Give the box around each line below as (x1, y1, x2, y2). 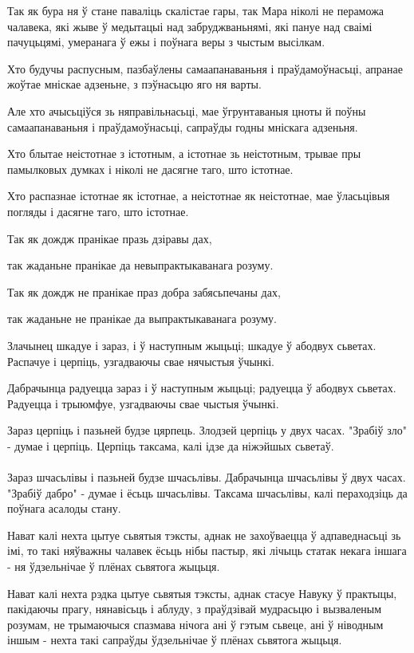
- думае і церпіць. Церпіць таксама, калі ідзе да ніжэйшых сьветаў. (7, 437, 334, 454)
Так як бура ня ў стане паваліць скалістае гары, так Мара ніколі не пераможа (7, 2, 384, 18)
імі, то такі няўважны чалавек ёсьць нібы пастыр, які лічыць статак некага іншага (7, 542, 407, 559)
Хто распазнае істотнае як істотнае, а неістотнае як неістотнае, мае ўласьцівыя (7, 187, 390, 204)
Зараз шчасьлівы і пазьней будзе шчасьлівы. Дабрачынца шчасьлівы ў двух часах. (7, 469, 406, 486)
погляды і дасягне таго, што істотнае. (7, 203, 189, 219)
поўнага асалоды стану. (7, 500, 121, 517)
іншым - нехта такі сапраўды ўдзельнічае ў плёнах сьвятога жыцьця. (7, 631, 342, 648)
